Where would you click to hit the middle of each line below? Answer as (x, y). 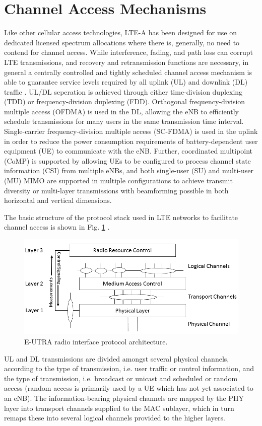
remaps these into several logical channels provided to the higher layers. (115, 418)
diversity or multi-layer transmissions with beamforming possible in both (116, 190)
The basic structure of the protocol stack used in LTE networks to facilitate (121, 217)
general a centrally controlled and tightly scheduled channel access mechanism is (128, 72)
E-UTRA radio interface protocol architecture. (96, 342)
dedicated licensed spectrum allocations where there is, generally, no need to (122, 42)
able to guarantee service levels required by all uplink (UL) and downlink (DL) (126, 82)
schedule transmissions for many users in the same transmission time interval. (124, 121)
